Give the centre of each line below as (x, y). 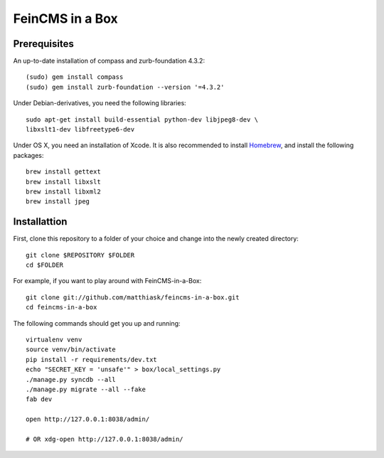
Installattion (40, 222)
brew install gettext (63, 172)
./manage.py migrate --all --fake (86, 389)
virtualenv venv (54, 340)
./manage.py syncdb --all (71, 379)
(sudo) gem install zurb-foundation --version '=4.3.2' (125, 87)
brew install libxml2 (63, 191)
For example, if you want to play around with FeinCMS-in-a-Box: (107, 281)
